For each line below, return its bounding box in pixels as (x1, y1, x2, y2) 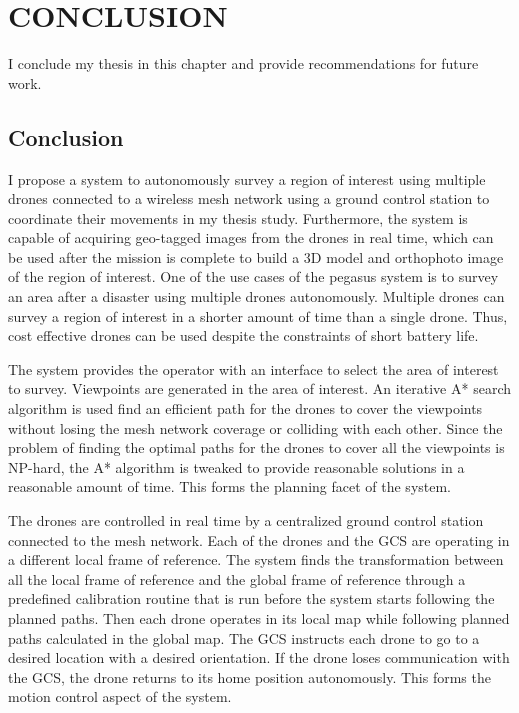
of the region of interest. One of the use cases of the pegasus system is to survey (8, 266, 499, 287)
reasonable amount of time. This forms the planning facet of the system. (8, 476, 452, 497)
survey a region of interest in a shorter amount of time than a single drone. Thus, (8, 305, 508, 326)
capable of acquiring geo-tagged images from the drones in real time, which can (8, 227, 494, 248)
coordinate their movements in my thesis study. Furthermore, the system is (8, 207, 468, 228)
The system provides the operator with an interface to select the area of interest (8, 358, 499, 379)
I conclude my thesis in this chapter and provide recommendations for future (8, 53, 479, 74)
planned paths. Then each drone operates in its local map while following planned (8, 607, 510, 628)
